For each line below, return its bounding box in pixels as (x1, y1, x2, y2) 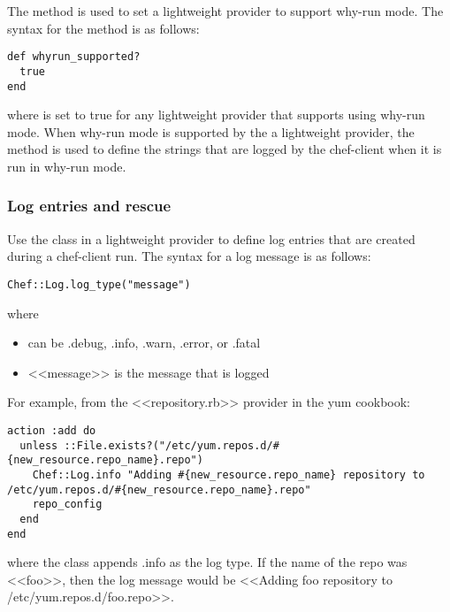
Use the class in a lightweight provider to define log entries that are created (7, 229, 416, 248)
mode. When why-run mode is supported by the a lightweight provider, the (7, 122, 415, 141)
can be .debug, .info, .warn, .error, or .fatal (27, 333, 261, 352)
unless (19, 439, 58, 452)
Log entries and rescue (7, 195, 172, 217)
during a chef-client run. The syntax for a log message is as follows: (7, 247, 371, 265)
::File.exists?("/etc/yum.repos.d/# (64, 439, 279, 452)
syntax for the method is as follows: (7, 19, 200, 37)
